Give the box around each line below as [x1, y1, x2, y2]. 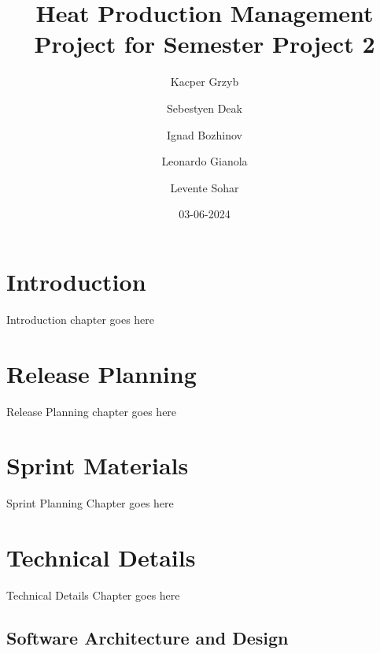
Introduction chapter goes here [6, 310, 155, 327]
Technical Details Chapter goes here [6, 586, 180, 603]
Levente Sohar [170, 179, 239, 195]
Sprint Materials [6, 449, 189, 481]
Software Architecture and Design [6, 625, 289, 649]
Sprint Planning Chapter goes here [6, 495, 174, 511]
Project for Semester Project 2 [34, 28, 375, 60]
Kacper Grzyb [170, 73, 239, 90]
